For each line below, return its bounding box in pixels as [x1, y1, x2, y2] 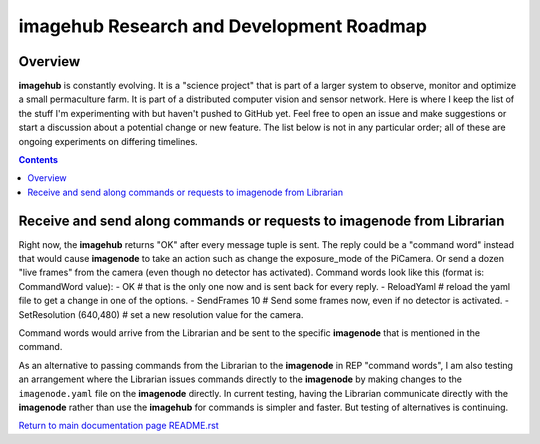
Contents [18, 154, 59, 166]
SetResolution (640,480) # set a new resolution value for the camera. [18, 308, 304, 320]
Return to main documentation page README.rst [18, 420, 219, 432]
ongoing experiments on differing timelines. [18, 135, 199, 147]
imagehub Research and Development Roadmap [18, 15, 427, 37]
